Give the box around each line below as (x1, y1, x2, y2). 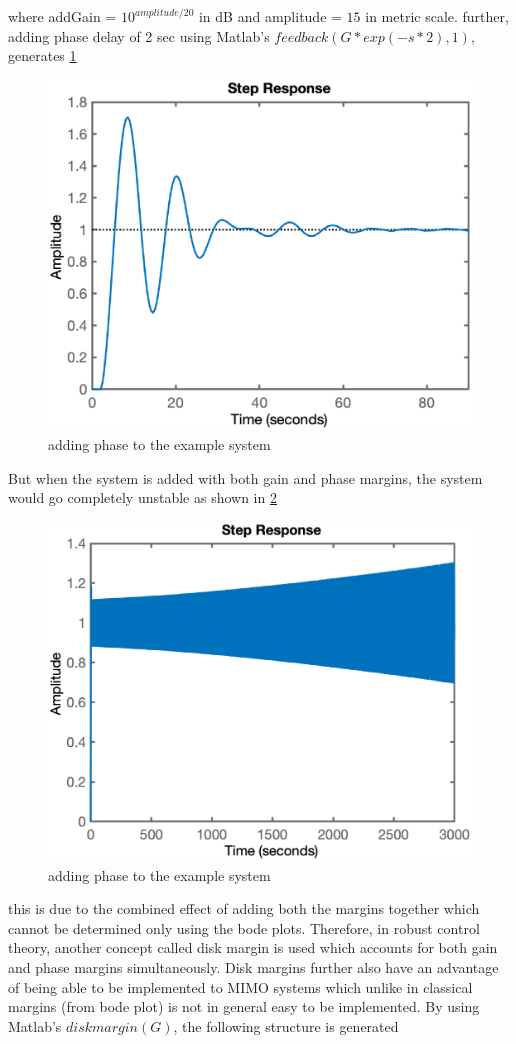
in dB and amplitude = (198, 6, 342, 26)
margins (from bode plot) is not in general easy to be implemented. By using (8, 996, 480, 1017)
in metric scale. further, (365, 6, 509, 26)
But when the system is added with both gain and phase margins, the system (8, 467, 483, 488)
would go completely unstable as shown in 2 (8, 487, 277, 508)
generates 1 (8, 45, 77, 66)
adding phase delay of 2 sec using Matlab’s (8, 25, 270, 46)
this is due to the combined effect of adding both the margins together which (8, 898, 480, 919)
